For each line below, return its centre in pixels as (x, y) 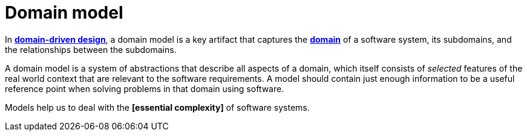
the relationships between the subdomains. (91, 49)
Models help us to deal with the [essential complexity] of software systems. (157, 107)
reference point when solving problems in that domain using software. (145, 88)
